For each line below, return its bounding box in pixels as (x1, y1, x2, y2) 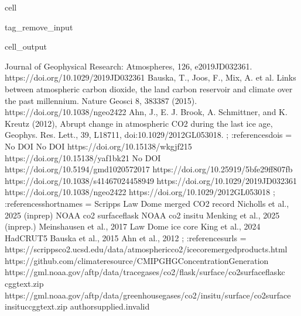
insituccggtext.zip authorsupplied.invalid (5, 300, 150, 312)
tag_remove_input (5, 20, 73, 33)
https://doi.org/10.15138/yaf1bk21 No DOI (5, 151, 161, 164)
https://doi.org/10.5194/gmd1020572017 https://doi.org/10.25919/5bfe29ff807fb (5, 163, 293, 175)
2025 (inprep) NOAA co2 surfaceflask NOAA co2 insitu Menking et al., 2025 (5, 209, 280, 221)
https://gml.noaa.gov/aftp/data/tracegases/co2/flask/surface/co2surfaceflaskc (5, 266, 285, 278)
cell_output (5, 40, 47, 53)
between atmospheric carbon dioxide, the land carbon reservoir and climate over (5, 82, 293, 95)
